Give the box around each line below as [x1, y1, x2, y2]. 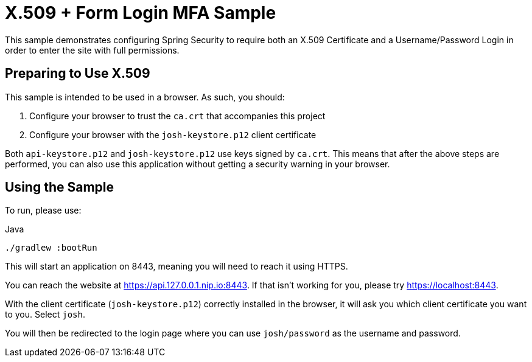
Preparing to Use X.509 [5, 66, 150, 82]
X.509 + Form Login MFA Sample [5, 2, 276, 23]
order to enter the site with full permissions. [5, 44, 180, 55]
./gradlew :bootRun [5, 243, 97, 253]
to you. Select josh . [5, 309, 85, 320]
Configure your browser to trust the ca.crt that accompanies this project [29, 110, 326, 121]
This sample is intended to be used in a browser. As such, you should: [5, 91, 285, 102]
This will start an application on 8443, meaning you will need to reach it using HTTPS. [5, 261, 348, 272]
